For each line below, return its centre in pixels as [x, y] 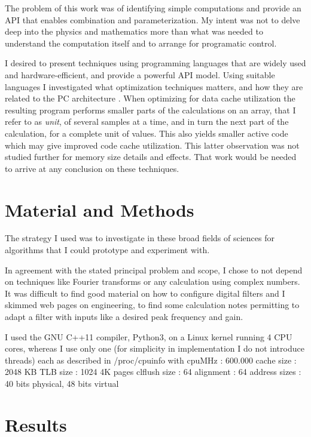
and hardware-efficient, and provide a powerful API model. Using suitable [140, 74]
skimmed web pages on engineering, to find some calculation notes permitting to [152, 305]
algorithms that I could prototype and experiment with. [107, 250]
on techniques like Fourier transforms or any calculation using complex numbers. [153, 281]
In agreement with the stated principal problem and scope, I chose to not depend [154, 270]
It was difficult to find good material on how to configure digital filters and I [145, 293]
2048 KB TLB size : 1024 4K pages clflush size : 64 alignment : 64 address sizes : [153, 372]
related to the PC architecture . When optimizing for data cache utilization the [150, 98]
